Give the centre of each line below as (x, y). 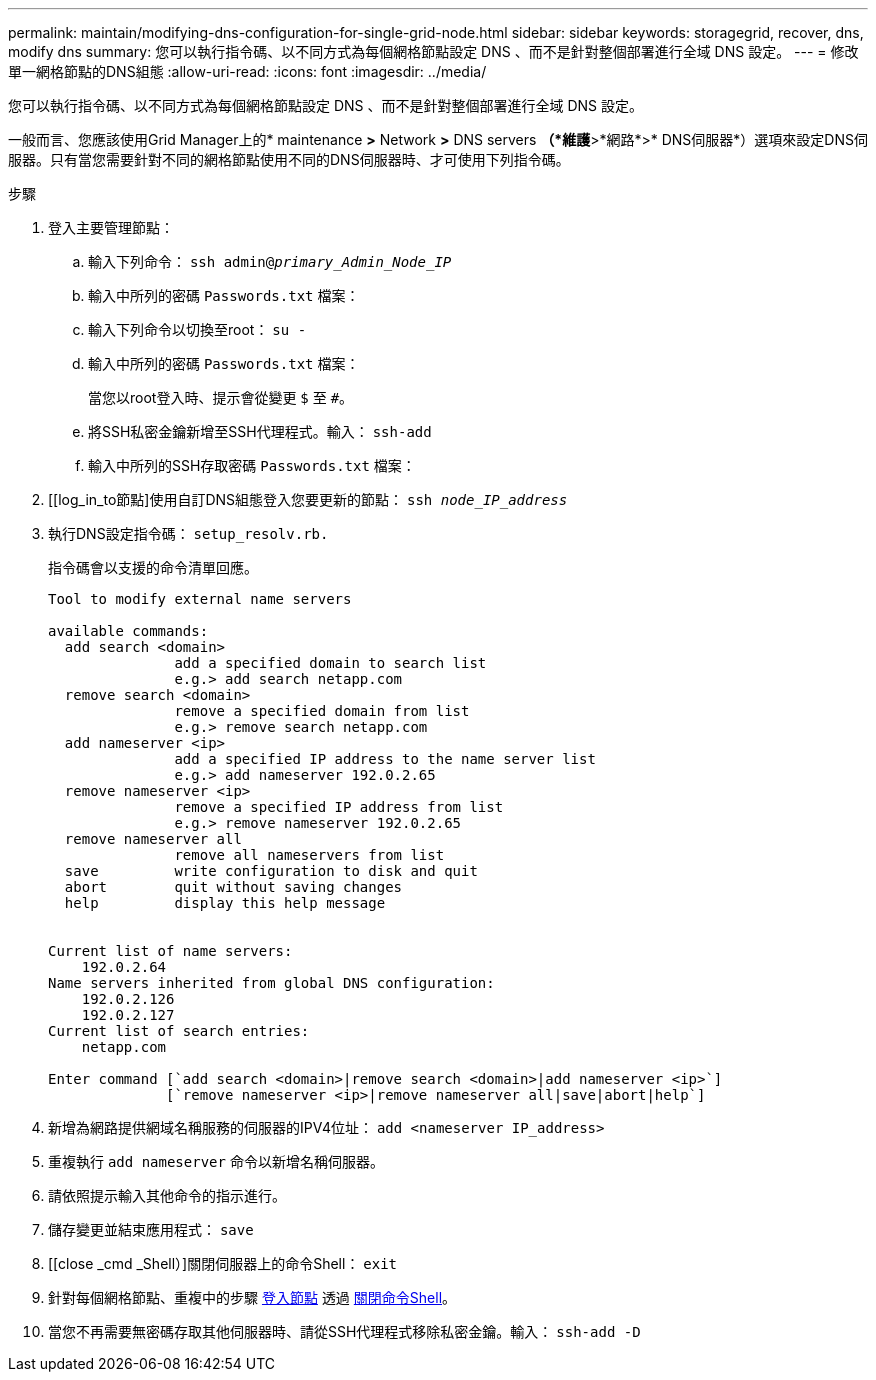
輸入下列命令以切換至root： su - (197, 329)
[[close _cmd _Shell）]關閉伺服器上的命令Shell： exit (223, 1263)
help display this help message (225, 903)
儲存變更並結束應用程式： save (151, 1229)
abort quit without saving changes (233, 887)
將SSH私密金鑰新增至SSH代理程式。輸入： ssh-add (260, 431)
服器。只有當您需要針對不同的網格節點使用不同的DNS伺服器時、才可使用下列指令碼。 (289, 159)
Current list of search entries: (179, 1031)
